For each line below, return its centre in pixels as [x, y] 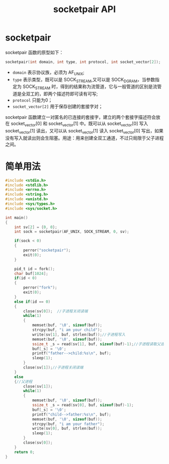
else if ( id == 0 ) [32, 302]
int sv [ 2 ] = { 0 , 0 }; [36, 227]
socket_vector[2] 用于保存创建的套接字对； [58, 107]
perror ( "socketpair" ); [47, 250]
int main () [17, 218]
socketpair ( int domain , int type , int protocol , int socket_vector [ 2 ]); [83, 62]
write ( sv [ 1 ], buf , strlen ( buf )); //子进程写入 [79, 335]
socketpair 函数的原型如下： [34, 52]
